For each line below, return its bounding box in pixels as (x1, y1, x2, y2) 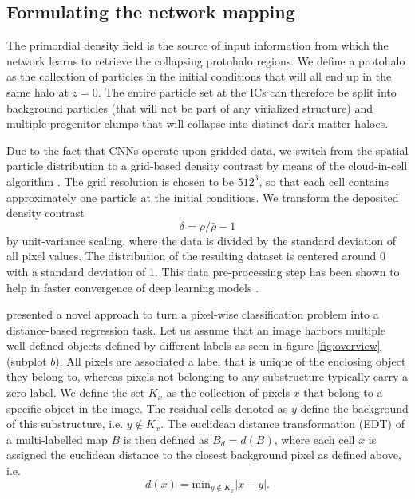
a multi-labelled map (6, 430, 108, 447)
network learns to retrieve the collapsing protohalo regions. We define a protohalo (6, 52, 405, 69)
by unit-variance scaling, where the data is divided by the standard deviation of (6, 232, 397, 248)
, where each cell (274, 430, 355, 447)
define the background (300, 399, 409, 416)
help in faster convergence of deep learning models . (6, 279, 259, 295)
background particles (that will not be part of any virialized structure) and (6, 99, 373, 116)
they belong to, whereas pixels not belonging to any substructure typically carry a (6, 368, 408, 385)
